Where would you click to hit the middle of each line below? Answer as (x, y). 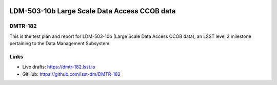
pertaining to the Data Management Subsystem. (60, 44)
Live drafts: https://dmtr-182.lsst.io (59, 67)
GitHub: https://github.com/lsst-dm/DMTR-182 (71, 74)
